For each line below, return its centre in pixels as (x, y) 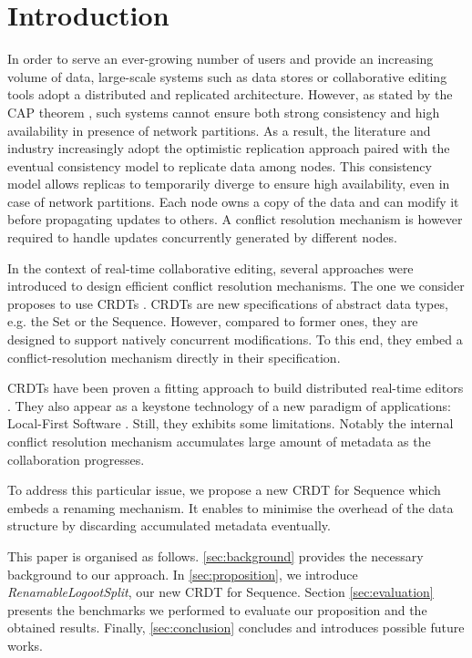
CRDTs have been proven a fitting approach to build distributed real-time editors (236, 388)
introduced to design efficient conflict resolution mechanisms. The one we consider (236, 286)
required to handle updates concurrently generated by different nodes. (202, 237)
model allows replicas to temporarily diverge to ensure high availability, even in (229, 184)
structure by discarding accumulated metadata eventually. (169, 525)
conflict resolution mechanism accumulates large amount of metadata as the (219, 441)
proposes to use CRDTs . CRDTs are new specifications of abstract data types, (228, 303)
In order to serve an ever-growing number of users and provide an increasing (221, 59)
